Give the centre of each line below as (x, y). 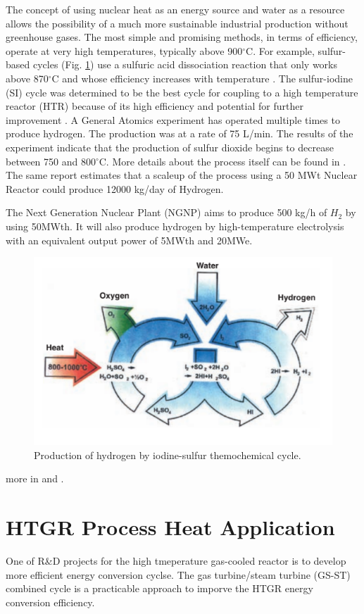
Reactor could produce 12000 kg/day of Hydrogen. (115, 188)
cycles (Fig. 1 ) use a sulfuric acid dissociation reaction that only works (185, 64)
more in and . (35, 478)
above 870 (27, 78)
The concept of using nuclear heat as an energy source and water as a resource (175, 9)
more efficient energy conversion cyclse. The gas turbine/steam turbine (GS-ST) (178, 574)
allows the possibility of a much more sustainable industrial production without (177, 23)
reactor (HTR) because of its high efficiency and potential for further (155, 106)
